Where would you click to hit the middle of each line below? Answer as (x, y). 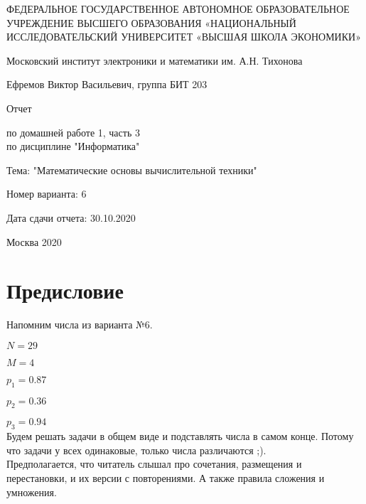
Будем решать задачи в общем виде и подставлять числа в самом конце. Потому (180, 436)
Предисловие (65, 290)
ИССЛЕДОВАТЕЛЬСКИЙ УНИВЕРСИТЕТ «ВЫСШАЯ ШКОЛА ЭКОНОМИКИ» (184, 37)
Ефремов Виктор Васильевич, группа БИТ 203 (107, 84)
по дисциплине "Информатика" (73, 146)
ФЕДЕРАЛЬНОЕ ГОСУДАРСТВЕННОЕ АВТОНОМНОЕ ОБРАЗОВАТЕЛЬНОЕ (178, 9)
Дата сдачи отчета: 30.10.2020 (71, 217)
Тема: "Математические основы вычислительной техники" (132, 170)
